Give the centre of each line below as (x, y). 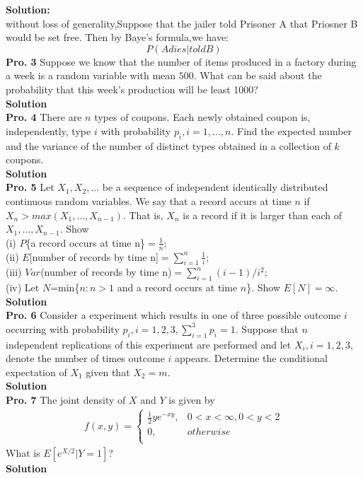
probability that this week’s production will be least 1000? (132, 89)
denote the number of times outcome (85, 358)
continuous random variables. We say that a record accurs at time (149, 200)
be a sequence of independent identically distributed (215, 187)
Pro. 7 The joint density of (66, 400)
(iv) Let (23, 287)
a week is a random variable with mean (91, 75)
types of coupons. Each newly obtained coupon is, (202, 117)
